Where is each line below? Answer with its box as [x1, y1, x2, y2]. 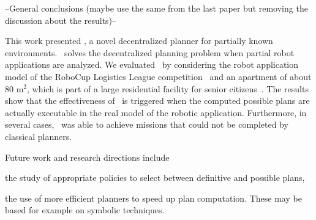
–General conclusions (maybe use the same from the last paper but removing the [5, 2, 308, 14]
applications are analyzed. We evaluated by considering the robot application [5, 58, 299, 71]
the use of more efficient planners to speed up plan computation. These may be [5, 191, 302, 204]
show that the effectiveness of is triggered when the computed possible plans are [5, 94, 310, 107]
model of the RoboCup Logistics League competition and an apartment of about [5, 70, 312, 82]
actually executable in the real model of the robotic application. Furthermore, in [5, 106, 307, 119]
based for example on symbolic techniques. [5, 204, 165, 216]
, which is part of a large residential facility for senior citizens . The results [27, 82, 309, 95]
